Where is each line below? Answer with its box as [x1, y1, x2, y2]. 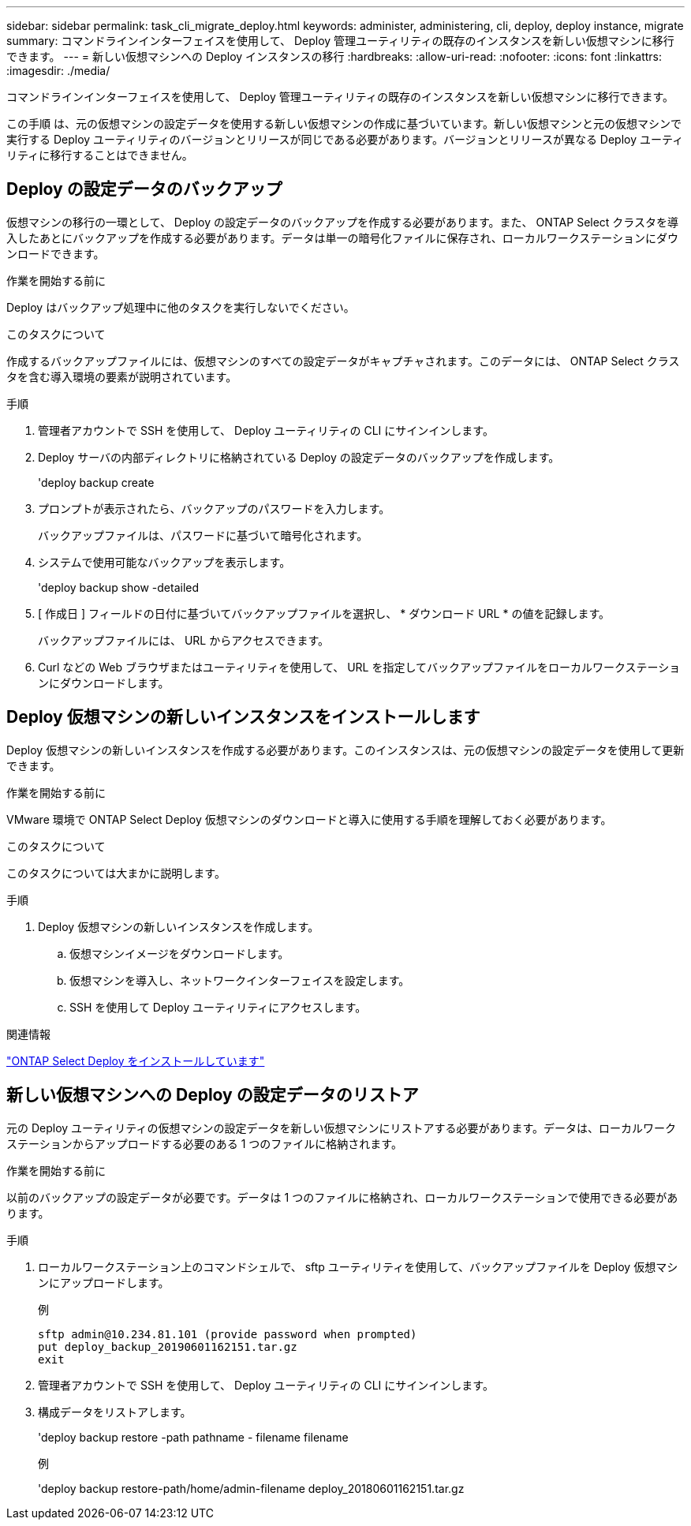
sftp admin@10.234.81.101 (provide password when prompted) [38, 1327, 417, 1341]
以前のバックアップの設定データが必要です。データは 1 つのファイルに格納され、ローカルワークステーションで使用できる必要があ [6, 1190, 678, 1204]
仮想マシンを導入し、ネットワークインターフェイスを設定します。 [69, 973, 410, 987]
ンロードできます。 [6, 246, 105, 260]
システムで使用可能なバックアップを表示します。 [38, 555, 291, 569]
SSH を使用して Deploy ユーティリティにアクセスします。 [69, 1000, 367, 1014]
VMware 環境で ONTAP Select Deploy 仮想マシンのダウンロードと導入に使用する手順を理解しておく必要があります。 [6, 812, 612, 826]
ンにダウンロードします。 [38, 675, 170, 690]
